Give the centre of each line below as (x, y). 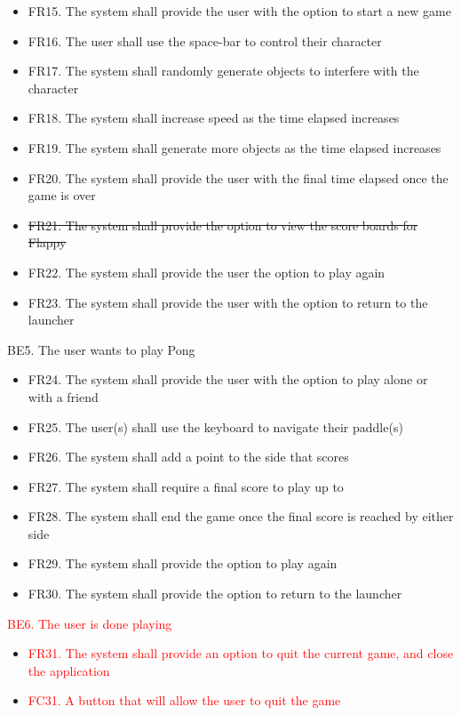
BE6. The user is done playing (90, 623)
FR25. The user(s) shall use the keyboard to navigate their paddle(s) (215, 426)
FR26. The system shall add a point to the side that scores (188, 457)
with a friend (63, 396)
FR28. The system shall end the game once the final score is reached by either (241, 516)
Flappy (47, 242)
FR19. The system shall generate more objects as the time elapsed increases (234, 147)
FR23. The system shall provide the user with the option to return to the (228, 302)
